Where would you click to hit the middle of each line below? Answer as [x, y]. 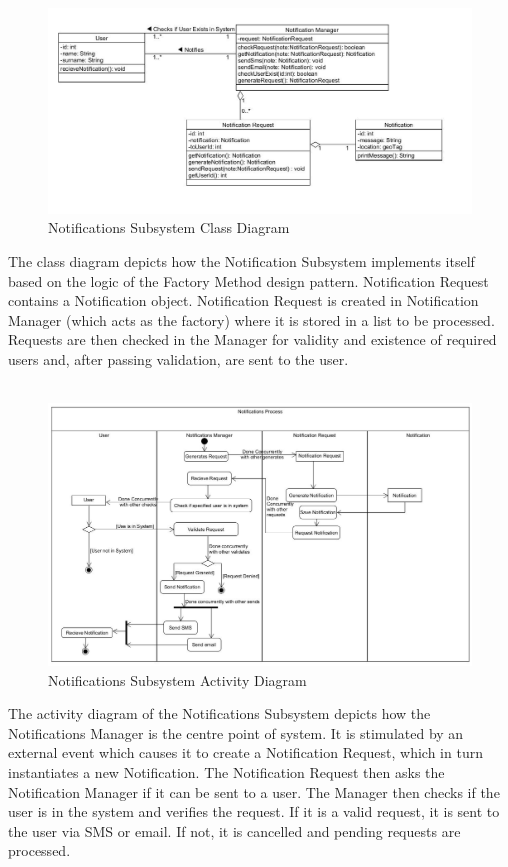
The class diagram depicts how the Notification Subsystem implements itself [241, 260]
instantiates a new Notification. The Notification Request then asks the [226, 772]
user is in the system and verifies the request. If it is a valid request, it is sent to [254, 811]
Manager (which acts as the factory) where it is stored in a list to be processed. [251, 319]
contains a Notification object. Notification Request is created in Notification [243, 300]
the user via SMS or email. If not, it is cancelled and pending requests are [234, 830]
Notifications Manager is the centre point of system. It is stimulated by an [236, 732]
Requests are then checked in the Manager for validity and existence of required [252, 339]
